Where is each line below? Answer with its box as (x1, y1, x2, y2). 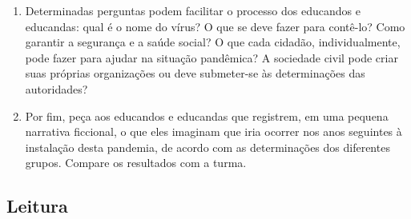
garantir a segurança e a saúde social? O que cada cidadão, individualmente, (25, 34, 401, 50)
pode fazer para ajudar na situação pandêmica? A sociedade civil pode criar (25, 49, 398, 66)
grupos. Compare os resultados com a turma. (25, 154, 247, 171)
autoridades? (25, 80, 88, 97)
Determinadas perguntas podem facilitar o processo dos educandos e (25, 2, 361, 18)
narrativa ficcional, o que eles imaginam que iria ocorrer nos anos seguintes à (25, 123, 402, 140)
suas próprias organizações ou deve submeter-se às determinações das (25, 65, 365, 82)
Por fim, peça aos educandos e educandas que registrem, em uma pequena (25, 107, 389, 124)
